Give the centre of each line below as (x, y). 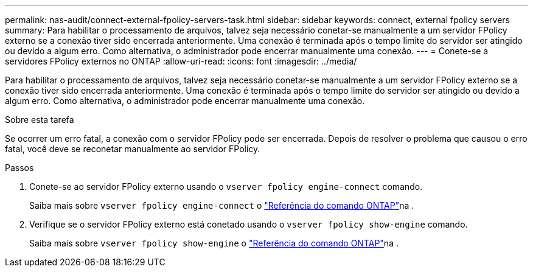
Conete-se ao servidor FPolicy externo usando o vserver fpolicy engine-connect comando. (226, 187)
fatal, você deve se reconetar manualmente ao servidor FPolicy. (133, 149)
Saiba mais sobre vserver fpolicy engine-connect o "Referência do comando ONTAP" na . (222, 205)
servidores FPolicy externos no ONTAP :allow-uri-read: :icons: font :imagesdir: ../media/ (181, 61)
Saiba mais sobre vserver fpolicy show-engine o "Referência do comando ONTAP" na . (214, 243)
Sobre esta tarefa (40, 120)
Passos (19, 168)
